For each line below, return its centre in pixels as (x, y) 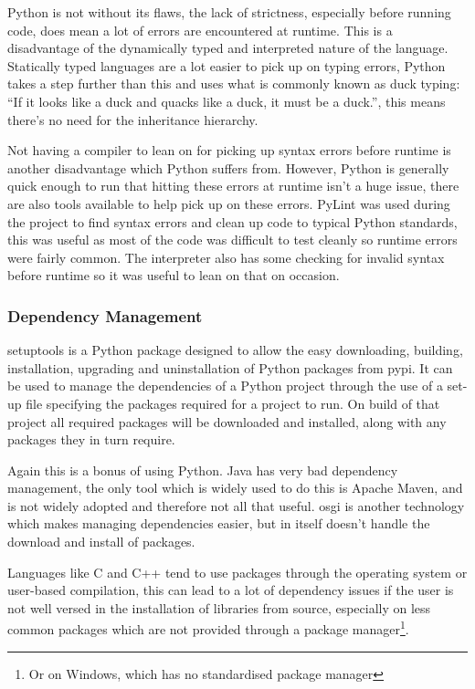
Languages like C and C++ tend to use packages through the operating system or (237, 572)
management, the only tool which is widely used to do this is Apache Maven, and (235, 488)
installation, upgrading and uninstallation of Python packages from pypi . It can (230, 367)
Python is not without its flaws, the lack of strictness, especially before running (229, 12)
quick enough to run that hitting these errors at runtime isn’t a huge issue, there (233, 186)
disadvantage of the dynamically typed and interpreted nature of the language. (228, 48)
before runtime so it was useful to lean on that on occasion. (174, 275)
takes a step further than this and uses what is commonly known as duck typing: (234, 84)
